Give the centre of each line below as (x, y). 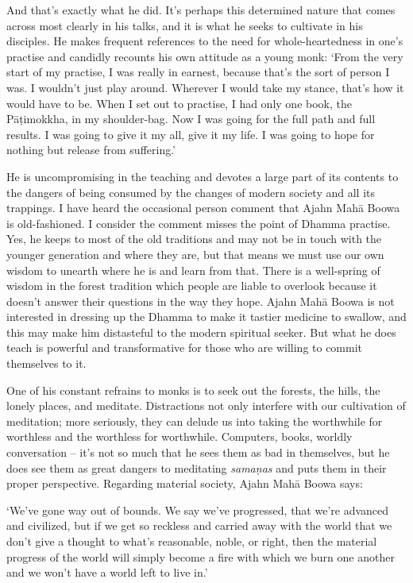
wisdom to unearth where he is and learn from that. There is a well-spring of (193, 270)
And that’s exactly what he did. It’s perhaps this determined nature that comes (201, 10)
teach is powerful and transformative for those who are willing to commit (185, 347)
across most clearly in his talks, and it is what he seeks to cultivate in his (185, 25)
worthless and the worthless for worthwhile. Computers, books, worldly (179, 436)
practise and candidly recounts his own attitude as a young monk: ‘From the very (205, 56)
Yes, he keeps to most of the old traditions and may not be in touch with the (194, 239)
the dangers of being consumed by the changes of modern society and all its (191, 192)
